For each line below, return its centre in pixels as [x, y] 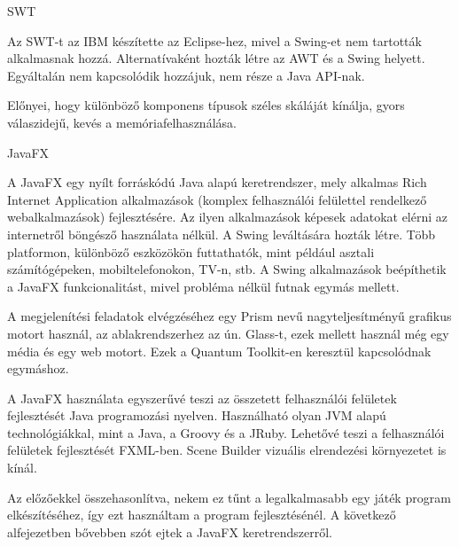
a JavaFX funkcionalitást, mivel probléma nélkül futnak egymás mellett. [203, 286]
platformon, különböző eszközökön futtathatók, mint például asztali [191, 251]
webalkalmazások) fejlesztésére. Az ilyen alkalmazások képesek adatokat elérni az [227, 217]
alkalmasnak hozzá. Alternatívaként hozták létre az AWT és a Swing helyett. [216, 58]
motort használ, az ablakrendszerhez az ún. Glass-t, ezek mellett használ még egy [228, 333]
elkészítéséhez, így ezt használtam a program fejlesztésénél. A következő [202, 515]
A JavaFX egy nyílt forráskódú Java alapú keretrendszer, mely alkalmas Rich [217, 182]
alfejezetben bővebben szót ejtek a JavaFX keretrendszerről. [170, 531]
